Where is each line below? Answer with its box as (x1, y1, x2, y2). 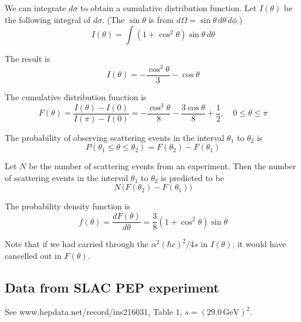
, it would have (232, 238, 286, 250)
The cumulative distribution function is (5, 90, 147, 103)
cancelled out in (5, 249, 62, 261)
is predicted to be (161, 171, 224, 183)
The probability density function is (5, 200, 130, 212)
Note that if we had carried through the (5, 238, 148, 250)
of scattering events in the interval (5, 171, 128, 183)
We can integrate (5, 2, 66, 14)
